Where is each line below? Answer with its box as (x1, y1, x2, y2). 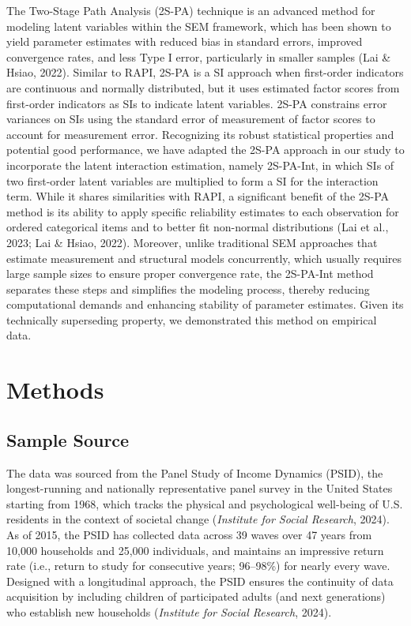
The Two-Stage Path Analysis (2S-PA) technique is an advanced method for (6, 2, 375, 18)
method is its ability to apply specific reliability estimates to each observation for (6, 203, 399, 219)
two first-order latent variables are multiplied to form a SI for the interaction (6, 172, 379, 189)
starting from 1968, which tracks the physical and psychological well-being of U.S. (6, 495, 403, 512)
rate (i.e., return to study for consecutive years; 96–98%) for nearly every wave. (6, 557, 390, 574)
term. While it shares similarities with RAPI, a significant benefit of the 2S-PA (6, 188, 390, 204)
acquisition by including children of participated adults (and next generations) (6, 588, 386, 605)
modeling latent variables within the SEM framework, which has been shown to (6, 17, 391, 34)
